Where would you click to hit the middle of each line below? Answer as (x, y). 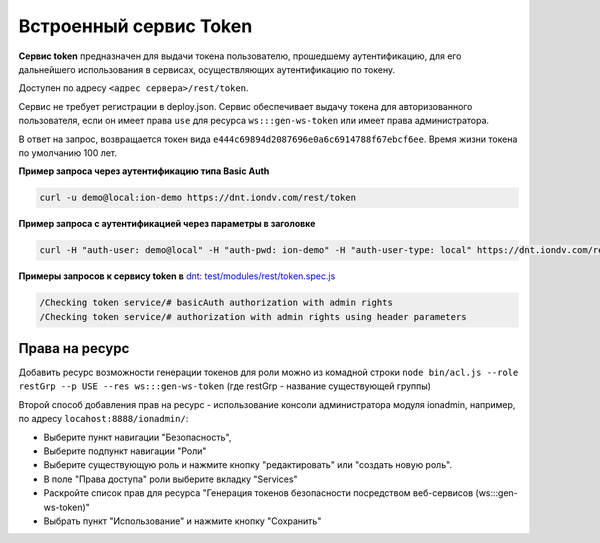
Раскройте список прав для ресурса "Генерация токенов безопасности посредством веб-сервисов (258, 493)
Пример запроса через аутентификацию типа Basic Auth (144, 171)
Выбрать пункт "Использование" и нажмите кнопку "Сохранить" (182, 521)
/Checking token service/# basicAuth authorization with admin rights (216, 303)
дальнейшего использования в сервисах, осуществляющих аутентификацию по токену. (206, 69)
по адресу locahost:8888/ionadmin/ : (103, 419)
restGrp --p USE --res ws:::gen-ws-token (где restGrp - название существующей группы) (225, 386)
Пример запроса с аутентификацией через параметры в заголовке (167, 224)
